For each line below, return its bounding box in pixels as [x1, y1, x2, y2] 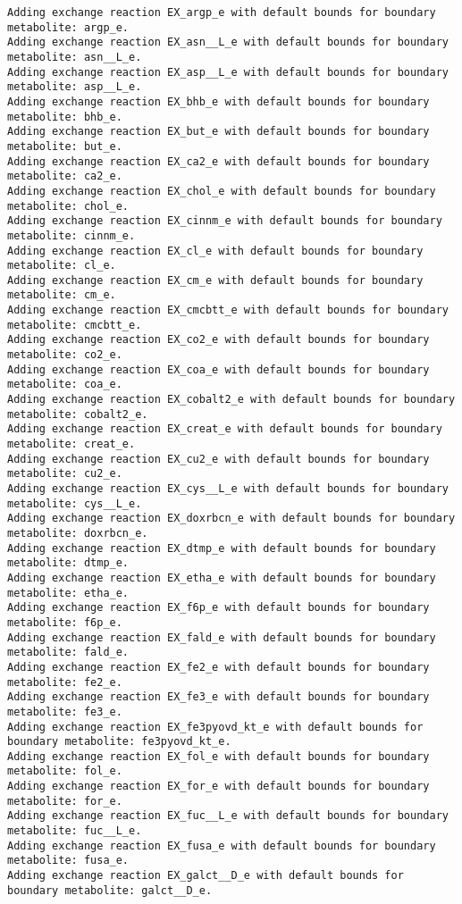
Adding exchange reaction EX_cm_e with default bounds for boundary [7, 273, 424, 287]
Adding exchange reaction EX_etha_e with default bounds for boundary [7, 571, 436, 584]
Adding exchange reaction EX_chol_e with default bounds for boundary [7, 184, 436, 197]
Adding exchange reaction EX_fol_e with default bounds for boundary [7, 749, 430, 763]
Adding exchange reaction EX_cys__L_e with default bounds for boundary [7, 482, 449, 495]
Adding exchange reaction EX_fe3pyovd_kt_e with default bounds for [7, 720, 424, 733]
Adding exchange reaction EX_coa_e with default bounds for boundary [7, 363, 430, 376]
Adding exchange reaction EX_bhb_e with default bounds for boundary [7, 95, 430, 108]
